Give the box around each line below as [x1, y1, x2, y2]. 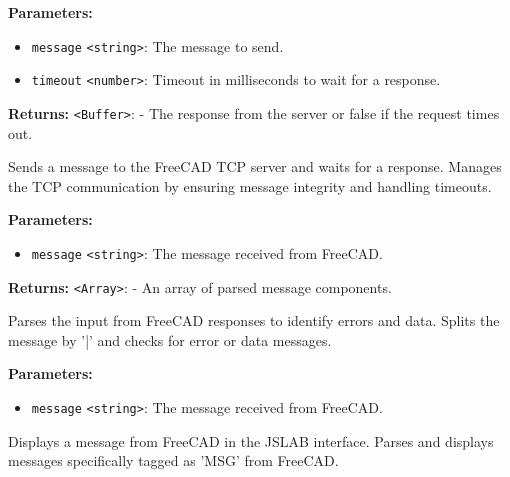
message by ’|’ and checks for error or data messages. [8, 329, 332, 350]
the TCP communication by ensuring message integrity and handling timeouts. [8, 175, 492, 196]
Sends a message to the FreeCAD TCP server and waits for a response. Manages [8, 156, 502, 177]
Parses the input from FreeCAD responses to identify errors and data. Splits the [8, 310, 500, 331]
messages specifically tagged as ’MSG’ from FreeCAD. [8, 450, 339, 471]
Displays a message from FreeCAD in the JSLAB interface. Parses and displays [8, 430, 494, 451]
